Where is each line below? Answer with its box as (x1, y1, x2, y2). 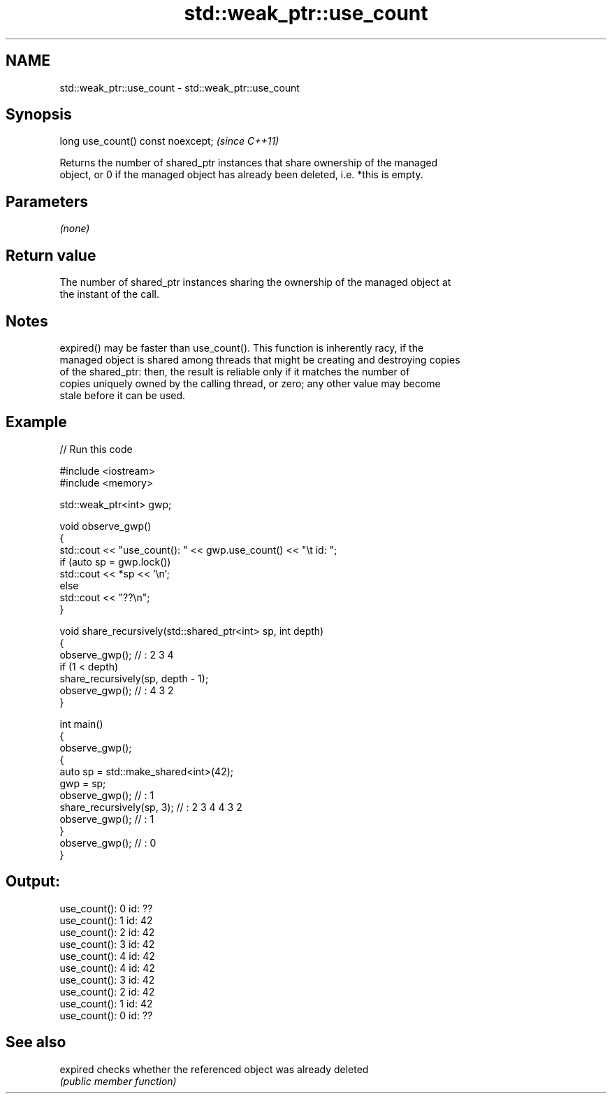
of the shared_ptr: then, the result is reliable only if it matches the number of (59, 365, 410, 378)
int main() (59, 717, 103, 730)
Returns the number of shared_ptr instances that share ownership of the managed (59, 157, 438, 169)
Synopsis (6, 106, 72, 124)
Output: (6, 872, 60, 891)
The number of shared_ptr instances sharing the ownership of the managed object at (59, 276, 451, 289)
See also (6, 1033, 66, 1051)
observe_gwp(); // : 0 (59, 836, 156, 849)
